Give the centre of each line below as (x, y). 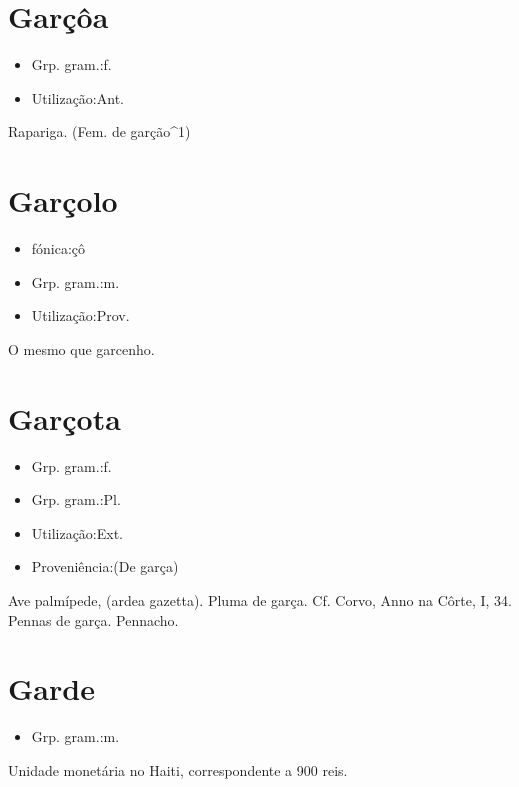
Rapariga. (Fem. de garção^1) (99, 131)
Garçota (64, 417)
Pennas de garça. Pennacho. (93, 619)
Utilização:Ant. (77, 97)
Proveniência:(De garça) (105, 566)
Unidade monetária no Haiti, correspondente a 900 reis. (178, 769)
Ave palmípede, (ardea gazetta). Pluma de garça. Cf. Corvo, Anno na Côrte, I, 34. (260, 599)
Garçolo (63, 200)
